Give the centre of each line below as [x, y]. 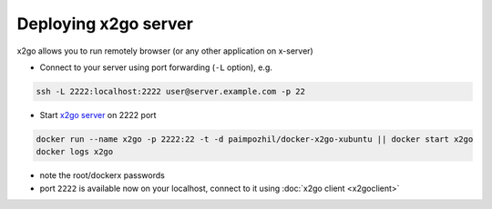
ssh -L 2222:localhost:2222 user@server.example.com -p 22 [170, 91]
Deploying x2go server [105, 24]
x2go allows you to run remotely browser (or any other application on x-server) [165, 51]
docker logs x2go [75, 152]
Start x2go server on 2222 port [98, 114]
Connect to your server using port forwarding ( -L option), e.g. [156, 67]
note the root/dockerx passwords [102, 175]
